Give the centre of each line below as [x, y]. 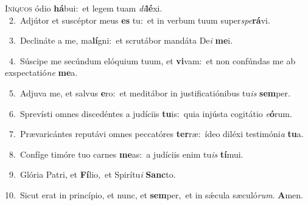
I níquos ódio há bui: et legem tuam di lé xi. [84, 8]
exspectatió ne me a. [41, 72]
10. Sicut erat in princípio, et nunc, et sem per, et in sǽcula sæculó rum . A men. [154, 194]
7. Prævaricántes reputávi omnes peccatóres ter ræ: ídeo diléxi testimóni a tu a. [156, 134]
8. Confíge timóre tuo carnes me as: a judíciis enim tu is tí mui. [126, 154]
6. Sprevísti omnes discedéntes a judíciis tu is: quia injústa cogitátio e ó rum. [150, 113]
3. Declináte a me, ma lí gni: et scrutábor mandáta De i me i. [121, 40]
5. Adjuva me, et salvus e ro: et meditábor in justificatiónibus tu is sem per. [149, 92]
